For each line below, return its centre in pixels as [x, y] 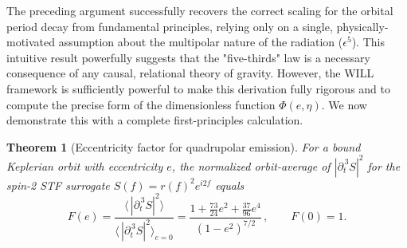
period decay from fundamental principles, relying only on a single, [170, 26]
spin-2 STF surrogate [58, 185]
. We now [344, 104]
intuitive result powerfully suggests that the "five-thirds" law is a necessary [188, 57]
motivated [31, 42]
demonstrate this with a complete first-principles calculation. [155, 120]
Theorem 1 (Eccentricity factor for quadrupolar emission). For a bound [184, 146]
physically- [362, 26]
